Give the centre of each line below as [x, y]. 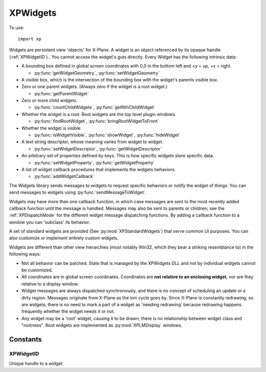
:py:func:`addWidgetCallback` [64, 176]
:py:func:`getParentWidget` [61, 93]
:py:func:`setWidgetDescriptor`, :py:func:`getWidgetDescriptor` [98, 149]
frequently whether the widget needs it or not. [68, 311]
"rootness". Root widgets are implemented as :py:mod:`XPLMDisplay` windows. [102, 325]
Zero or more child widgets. [50, 101]
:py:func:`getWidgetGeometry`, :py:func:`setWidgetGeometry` [97, 73]
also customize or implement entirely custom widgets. [64, 238]
